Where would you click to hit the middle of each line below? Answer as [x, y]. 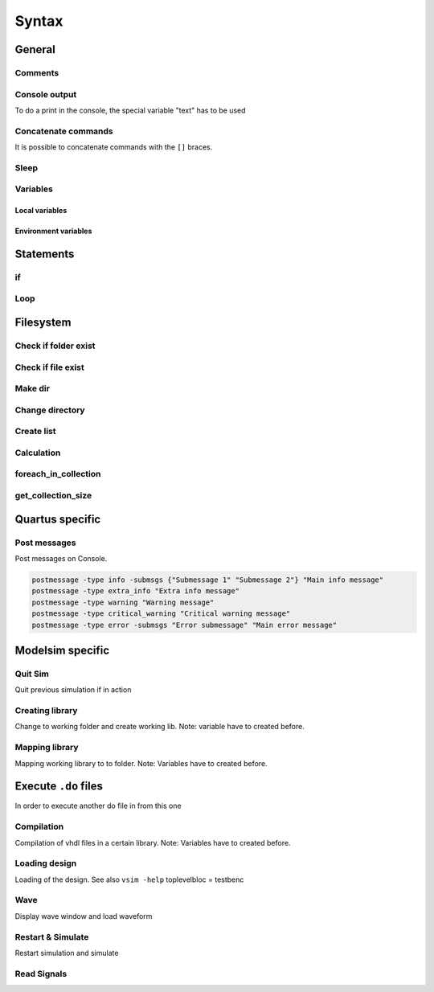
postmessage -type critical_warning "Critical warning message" [161, 614]
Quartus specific [58, 519]
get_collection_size [53, 496]
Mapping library [47, 748]
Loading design [46, 863]
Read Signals [41, 974]
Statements [45, 254]
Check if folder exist [55, 346]
